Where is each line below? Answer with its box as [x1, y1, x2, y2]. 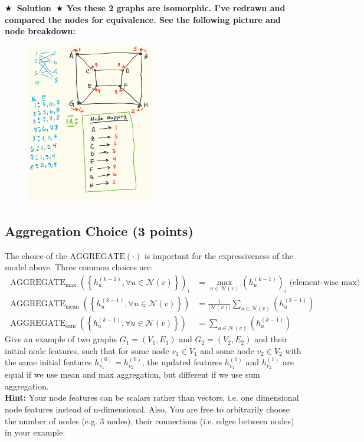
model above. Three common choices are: [5, 261, 153, 273]
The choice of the [5, 249, 67, 261]
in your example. [5, 426, 65, 438]
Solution [17, 2, 51, 14]
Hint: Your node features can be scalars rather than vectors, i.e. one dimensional [5, 391, 299, 404]
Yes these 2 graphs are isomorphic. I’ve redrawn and [66, 2, 286, 14]
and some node [200, 344, 254, 356]
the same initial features [5, 356, 92, 368]
